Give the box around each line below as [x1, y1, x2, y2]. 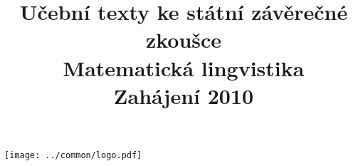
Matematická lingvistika [63, 53, 305, 82]
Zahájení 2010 [113, 81, 254, 110]
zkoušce [145, 25, 222, 54]
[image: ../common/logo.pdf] [4, 150, 142, 160]
